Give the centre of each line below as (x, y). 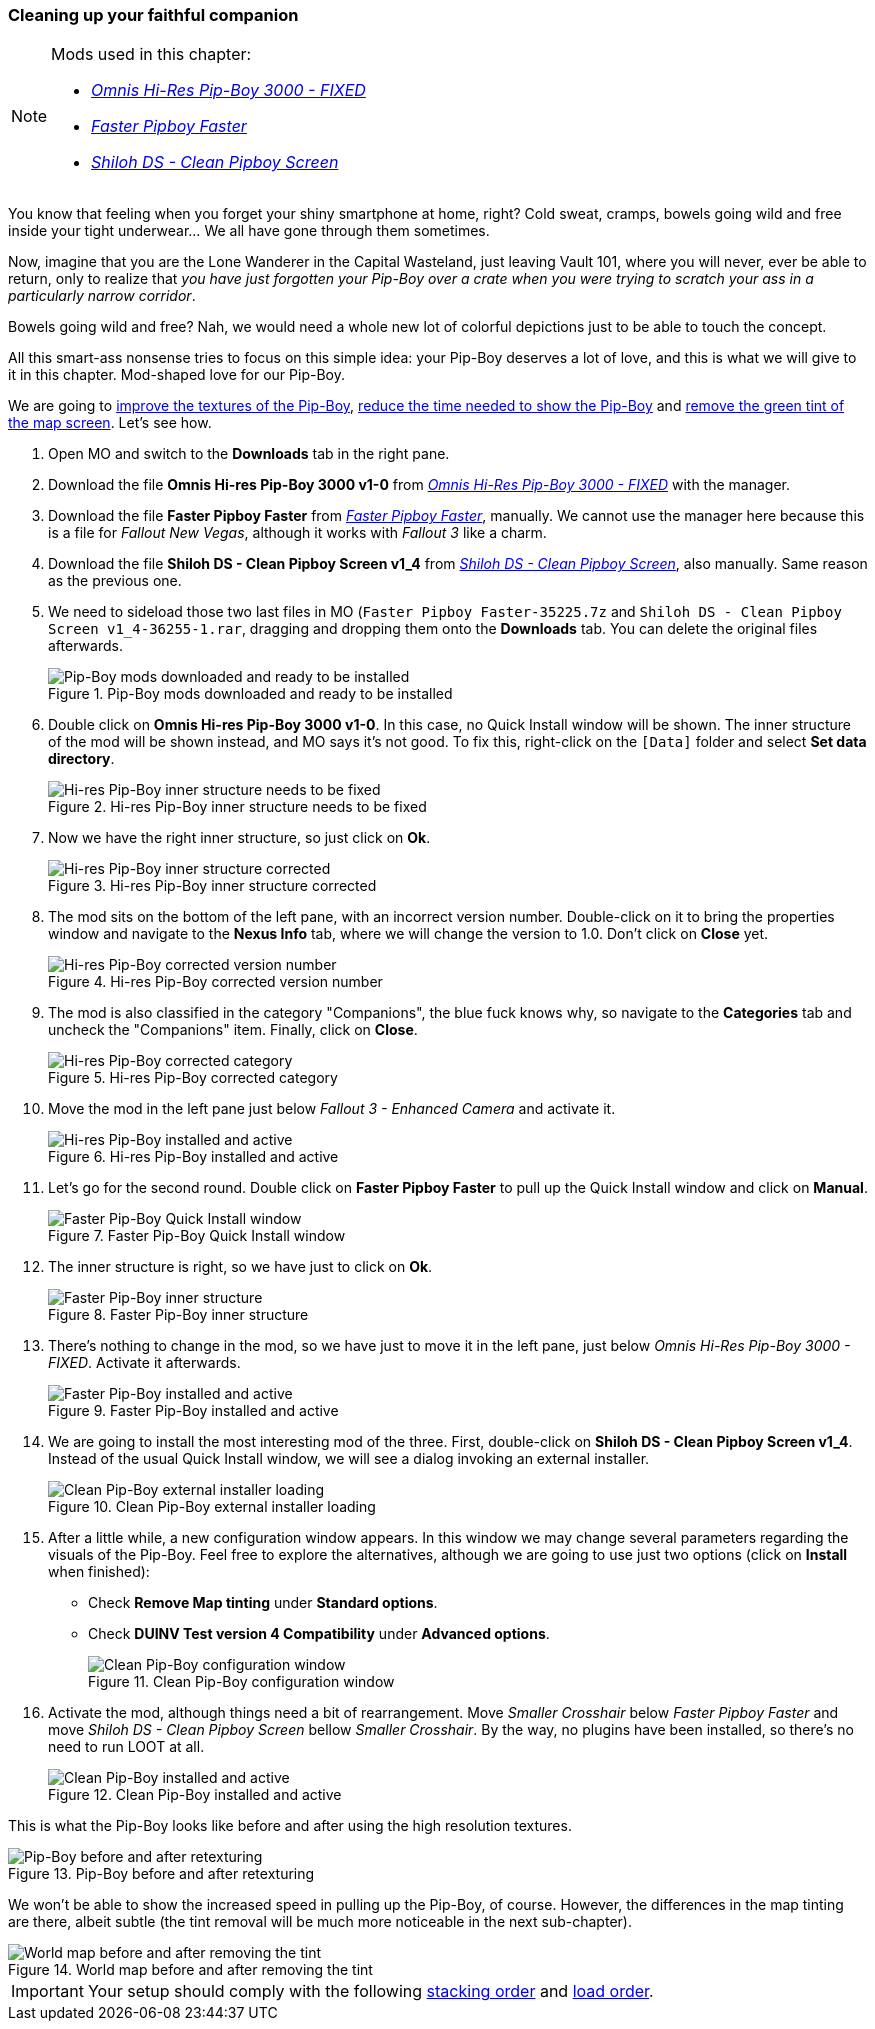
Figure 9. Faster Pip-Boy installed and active (193, 1411)
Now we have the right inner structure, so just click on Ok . (239, 838)
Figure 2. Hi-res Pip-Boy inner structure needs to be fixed (237, 807)
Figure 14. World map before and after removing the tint (190, 1970)
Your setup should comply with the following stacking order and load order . (370, 1991)
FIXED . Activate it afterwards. (144, 1363)
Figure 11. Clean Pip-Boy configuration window (241, 1682)
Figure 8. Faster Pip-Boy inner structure (178, 1315)
